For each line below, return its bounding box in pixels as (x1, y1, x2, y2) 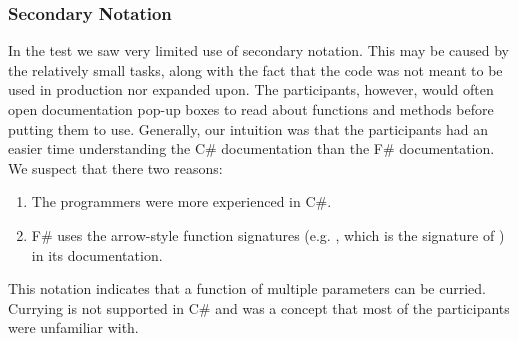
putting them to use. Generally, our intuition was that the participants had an (8, 118, 489, 139)
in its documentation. (31, 244, 163, 265)
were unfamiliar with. (8, 317, 139, 338)
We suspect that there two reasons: (8, 157, 223, 178)
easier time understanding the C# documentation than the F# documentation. (8, 138, 495, 159)
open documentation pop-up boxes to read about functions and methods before (8, 99, 494, 119)
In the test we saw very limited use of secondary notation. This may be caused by (8, 40, 509, 61)
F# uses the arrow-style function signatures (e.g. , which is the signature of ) (31, 224, 505, 245)
